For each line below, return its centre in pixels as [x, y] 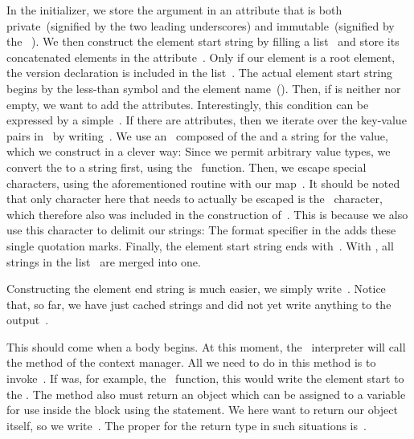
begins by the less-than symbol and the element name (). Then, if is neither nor [204, 88]
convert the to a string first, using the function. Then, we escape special [187, 167]
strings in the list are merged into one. [104, 261]
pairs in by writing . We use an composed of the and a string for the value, [197, 135]
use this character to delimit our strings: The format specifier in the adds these [201, 230]
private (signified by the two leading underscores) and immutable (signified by [201, 25]
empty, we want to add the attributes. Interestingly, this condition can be [188, 104]
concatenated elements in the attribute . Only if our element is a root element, [201, 57]
